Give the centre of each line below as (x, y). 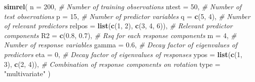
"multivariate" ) (27, 73)
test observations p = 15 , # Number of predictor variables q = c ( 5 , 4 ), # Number (127, 16)
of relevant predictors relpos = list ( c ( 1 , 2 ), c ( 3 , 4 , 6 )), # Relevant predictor (118, 26)
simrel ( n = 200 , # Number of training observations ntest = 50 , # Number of (123, 6)
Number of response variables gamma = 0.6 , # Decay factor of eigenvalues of (121, 45)
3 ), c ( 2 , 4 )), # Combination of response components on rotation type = (112, 64)
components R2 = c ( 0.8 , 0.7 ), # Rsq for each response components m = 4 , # (120, 35)
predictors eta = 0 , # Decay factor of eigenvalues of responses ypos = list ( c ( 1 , (123, 54)
